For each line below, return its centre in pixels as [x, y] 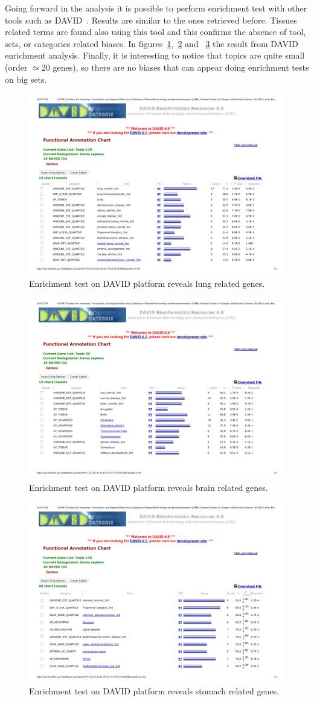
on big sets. [26, 79]
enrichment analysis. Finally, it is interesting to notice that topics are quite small [155, 55]
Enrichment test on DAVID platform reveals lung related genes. [147, 283]
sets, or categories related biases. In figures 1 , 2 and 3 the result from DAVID [152, 43]
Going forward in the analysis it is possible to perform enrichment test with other [156, 8]
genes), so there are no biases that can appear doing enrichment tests [181, 67]
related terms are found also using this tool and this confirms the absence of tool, [155, 32]
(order [16, 67]
